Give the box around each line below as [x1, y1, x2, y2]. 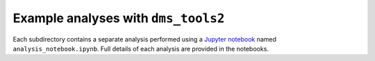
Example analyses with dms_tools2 [12, 10, 225, 26]
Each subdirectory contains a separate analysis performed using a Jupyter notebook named [12, 35, 277, 43]
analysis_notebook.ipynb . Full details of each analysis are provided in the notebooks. [12, 44, 269, 53]
